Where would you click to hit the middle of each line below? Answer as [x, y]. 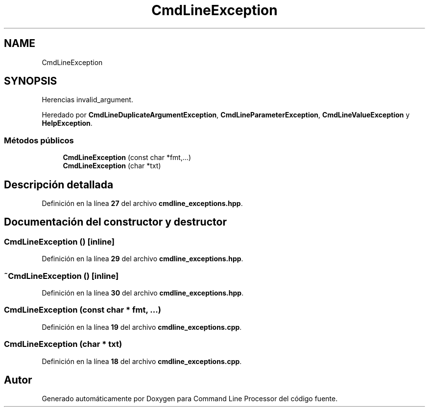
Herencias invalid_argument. [87, 100]
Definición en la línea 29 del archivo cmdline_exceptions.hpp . [143, 259]
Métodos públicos [39, 140]
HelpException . [67, 123]
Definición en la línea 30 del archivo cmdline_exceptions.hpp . [143, 293]
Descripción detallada [59, 184]
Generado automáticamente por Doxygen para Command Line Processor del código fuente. [190, 399]
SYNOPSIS [31, 81]
